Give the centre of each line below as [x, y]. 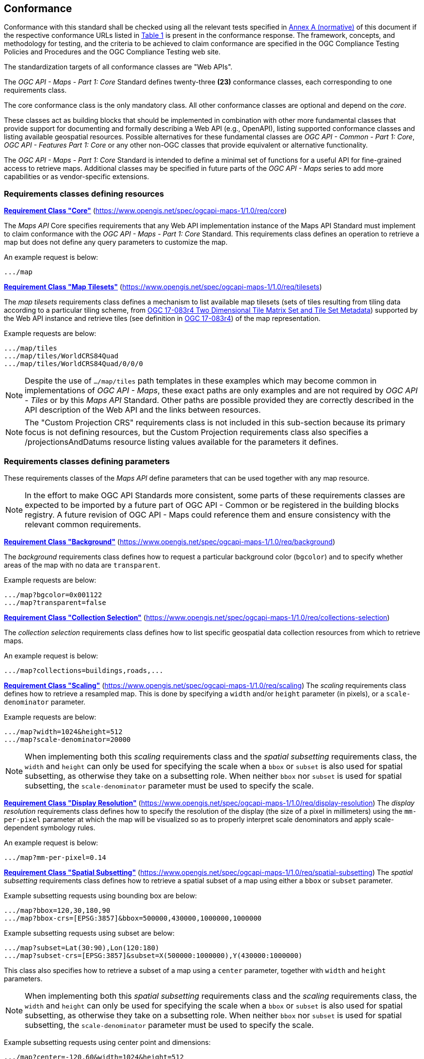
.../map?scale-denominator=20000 [67, 739]
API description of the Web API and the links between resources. [143, 410]
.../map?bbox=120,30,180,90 [57, 910]
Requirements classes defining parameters [87, 461]
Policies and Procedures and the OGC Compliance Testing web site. [112, 52]
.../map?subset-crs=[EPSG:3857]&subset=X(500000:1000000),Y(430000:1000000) [153, 955]
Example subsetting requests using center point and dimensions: [107, 1042]
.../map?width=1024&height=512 [63, 731]
